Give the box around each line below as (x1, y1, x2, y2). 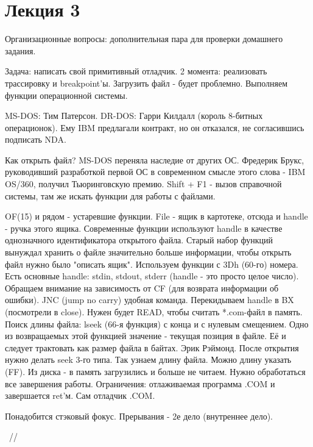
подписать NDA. (5, 133, 66, 146)
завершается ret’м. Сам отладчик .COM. (5, 389, 155, 402)
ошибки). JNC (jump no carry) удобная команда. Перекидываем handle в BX (5, 293, 294, 306)
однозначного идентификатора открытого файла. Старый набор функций (5, 234, 273, 246)
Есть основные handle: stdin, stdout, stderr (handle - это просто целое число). (5, 270, 299, 282)
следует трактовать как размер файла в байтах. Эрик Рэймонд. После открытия (5, 341, 299, 354)
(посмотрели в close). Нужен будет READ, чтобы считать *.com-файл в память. (5, 306, 303, 318)
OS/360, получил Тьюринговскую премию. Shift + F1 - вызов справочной (5, 177, 282, 190)
